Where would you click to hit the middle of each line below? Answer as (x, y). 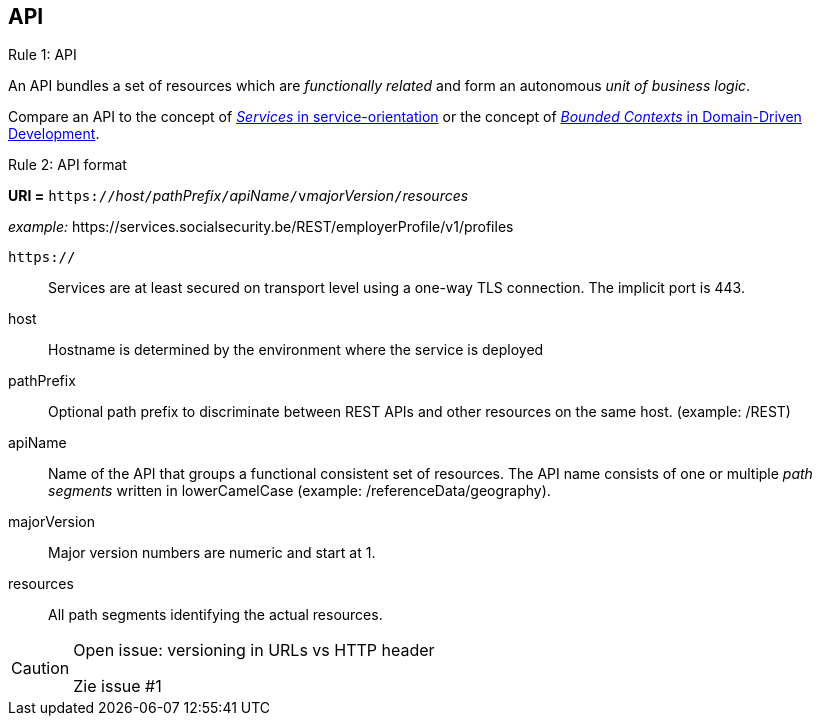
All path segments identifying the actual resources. (215, 615)
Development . (54, 134)
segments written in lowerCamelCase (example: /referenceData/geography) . (299, 491)
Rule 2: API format (67, 165)
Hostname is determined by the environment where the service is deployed (296, 350)
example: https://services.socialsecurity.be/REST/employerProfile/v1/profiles (261, 227)
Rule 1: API (42, 55)
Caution (40, 668)
